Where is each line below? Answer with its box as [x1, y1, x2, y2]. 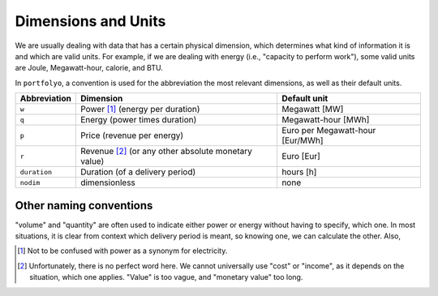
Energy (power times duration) [79, 114, 197, 126]
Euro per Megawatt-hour [281, 125, 376, 136]
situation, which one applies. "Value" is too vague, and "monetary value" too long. [29, 272, 303, 282]
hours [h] [281, 166, 317, 178]
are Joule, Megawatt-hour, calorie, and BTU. [15, 63, 164, 73]
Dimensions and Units [15, 12, 166, 30]
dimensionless [79, 177, 135, 188]
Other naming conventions [15, 199, 153, 212]
